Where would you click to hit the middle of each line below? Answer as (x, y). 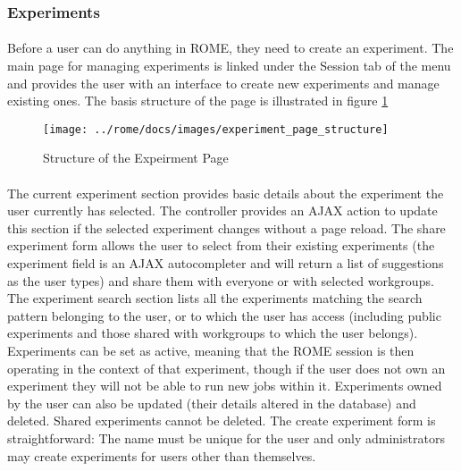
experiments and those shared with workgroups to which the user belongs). (213, 333)
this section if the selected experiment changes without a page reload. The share (226, 227)
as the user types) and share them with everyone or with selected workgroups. (221, 280)
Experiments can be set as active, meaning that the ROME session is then (211, 350)
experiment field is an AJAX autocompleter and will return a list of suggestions (226, 263)
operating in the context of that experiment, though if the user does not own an (226, 368)
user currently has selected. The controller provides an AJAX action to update (222, 210)
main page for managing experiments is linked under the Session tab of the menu (229, 66)
